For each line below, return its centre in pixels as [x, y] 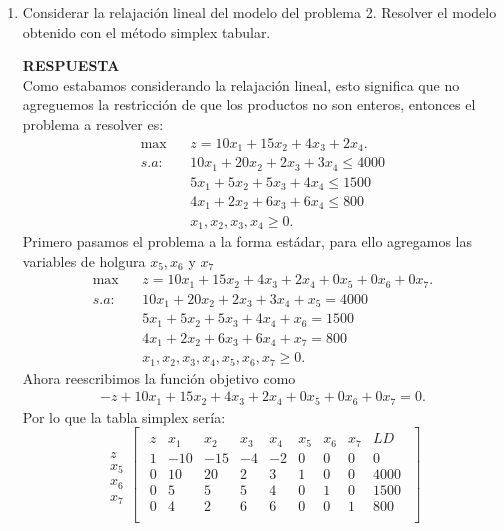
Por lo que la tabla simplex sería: [124, 416]
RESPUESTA [71, 65]
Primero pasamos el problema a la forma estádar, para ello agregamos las [247, 240]
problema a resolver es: [93, 123]
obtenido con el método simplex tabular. [146, 31]
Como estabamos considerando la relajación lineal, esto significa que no [241, 84]
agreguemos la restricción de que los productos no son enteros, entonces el [249, 104]
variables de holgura [84, 260]
